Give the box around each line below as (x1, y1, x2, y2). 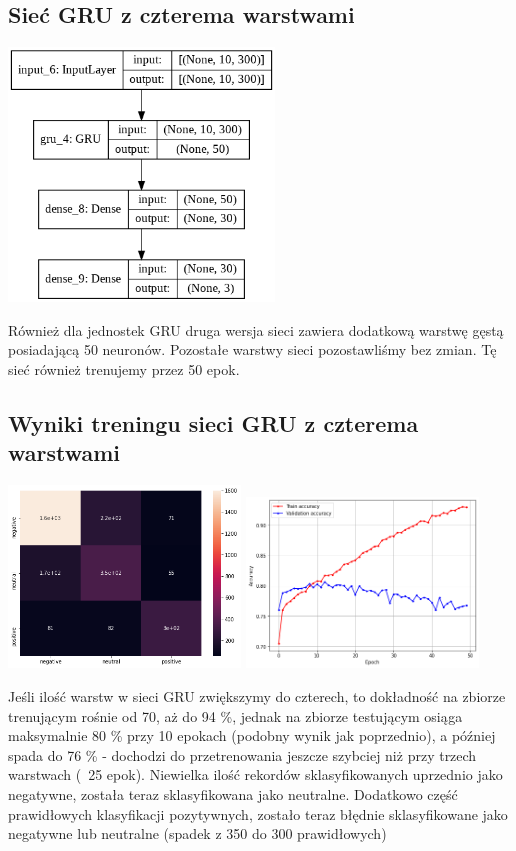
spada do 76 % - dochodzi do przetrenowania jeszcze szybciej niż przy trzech (8, 744, 477, 765)
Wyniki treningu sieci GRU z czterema (8, 407, 419, 438)
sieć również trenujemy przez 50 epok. (8, 358, 240, 379)
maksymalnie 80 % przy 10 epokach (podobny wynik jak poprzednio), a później (8, 725, 496, 746)
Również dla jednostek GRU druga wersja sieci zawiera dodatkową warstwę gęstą (8, 319, 504, 340)
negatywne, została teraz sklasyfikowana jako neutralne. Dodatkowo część (8, 783, 458, 804)
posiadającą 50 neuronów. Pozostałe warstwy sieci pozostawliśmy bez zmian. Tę (8, 339, 497, 360)
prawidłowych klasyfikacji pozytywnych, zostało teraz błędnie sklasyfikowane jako (8, 803, 508, 824)
